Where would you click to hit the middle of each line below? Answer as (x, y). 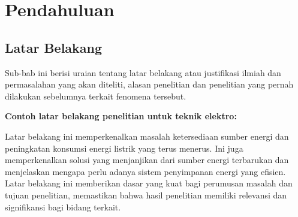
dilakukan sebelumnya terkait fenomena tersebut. (96, 96)
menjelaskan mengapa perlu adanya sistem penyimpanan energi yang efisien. (145, 171)
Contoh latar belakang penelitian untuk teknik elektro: (121, 116)
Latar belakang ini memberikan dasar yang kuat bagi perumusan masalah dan (149, 183)
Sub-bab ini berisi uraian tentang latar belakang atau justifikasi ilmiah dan (143, 72)
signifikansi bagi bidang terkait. (63, 207)
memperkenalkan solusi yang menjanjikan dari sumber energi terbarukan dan (147, 160)
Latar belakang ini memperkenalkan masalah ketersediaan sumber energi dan (147, 136)
